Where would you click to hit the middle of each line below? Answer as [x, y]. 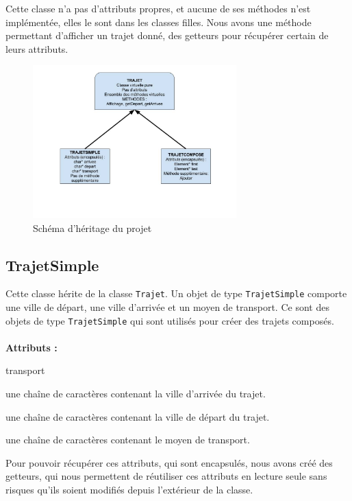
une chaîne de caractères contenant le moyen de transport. [128, 440]
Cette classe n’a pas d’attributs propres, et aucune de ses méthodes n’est [158, 8]
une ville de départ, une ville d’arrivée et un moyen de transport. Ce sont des [167, 307]
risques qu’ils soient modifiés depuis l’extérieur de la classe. [129, 490]
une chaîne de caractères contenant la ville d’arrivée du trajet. [136, 394]
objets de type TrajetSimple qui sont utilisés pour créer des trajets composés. [170, 320]
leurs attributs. [37, 48]
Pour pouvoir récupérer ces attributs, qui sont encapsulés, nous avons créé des [169, 462]
